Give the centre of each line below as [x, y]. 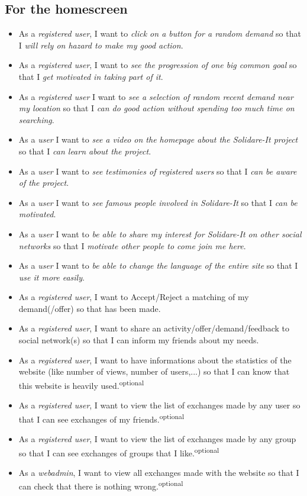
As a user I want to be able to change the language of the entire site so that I [158, 265]
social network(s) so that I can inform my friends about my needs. [139, 340]
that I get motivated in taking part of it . [91, 76]
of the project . [44, 183]
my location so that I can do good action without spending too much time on [156, 108]
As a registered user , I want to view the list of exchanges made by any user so [159, 405]
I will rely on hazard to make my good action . [101, 45]
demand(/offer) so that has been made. [90, 308]
